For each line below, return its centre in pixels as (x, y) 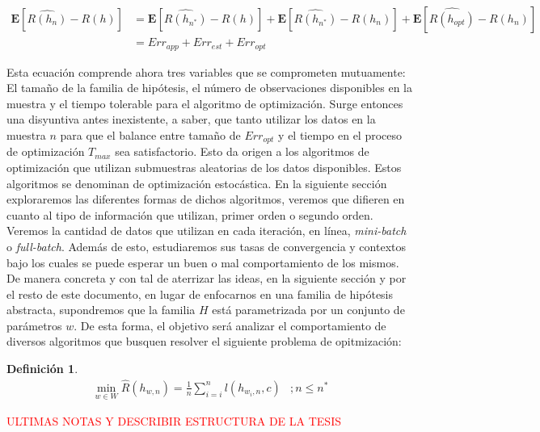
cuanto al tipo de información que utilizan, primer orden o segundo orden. (190, 214)
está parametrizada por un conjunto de (308, 310)
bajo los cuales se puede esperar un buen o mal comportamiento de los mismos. (203, 262)
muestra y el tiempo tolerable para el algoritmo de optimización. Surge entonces (205, 103)
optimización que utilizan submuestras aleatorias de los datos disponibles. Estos (204, 167)
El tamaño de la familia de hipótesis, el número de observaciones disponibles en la (209, 88)
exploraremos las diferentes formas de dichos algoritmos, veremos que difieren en (206, 199)
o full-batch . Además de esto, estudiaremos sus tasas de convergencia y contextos (206, 246)
